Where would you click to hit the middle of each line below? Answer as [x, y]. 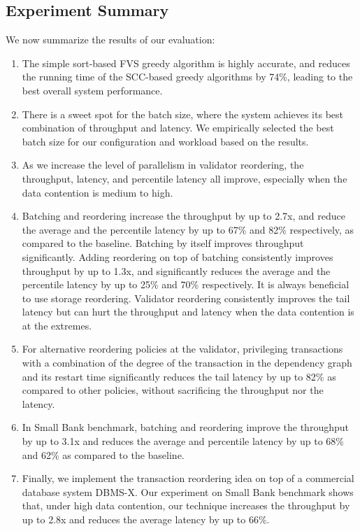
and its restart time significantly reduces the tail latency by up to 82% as [179, 376]
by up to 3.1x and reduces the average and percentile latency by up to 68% [183, 441]
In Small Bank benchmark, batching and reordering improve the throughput [185, 427]
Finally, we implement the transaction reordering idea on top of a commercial [188, 478]
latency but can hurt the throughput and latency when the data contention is [188, 312]
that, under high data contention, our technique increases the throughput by [186, 505]
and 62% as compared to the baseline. [103, 454]
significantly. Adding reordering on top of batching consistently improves [178, 256]
